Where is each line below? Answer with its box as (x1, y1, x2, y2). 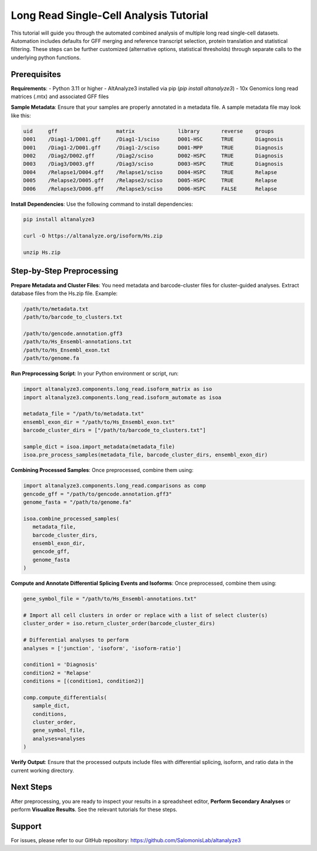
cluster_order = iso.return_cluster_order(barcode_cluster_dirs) (23, 620, 215, 627)
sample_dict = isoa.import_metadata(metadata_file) (23, 443, 176, 450)
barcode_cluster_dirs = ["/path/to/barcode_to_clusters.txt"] (23, 427, 206, 434)
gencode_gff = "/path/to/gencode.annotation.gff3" (23, 491, 173, 497)
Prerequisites (11, 69, 61, 79)
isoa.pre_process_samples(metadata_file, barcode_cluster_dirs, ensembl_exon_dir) (23, 451, 268, 458)
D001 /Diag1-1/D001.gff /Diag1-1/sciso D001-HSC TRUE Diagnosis (23, 136, 284, 143)
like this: (11, 112, 31, 119)
